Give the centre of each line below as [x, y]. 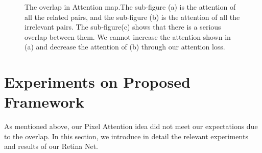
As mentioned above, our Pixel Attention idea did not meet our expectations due [131, 126]
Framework [44, 102]
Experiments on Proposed [97, 82]
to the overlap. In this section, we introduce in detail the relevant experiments [126, 136]
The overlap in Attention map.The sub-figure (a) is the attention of [130, 7]
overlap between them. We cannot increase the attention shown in [128, 36]
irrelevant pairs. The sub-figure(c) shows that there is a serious [123, 27]
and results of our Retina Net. [51, 146]
